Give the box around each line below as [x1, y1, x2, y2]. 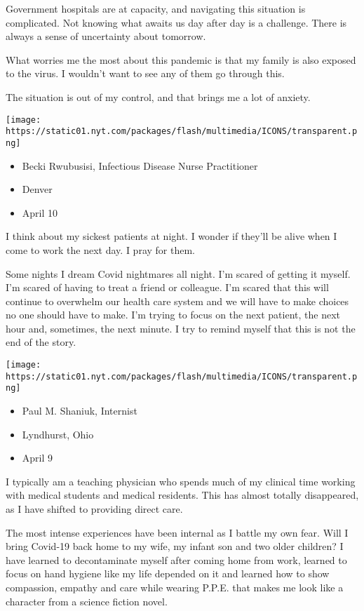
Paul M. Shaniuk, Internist [22, 403, 137, 418]
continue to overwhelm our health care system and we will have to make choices [6, 293, 349, 308]
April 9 [22, 450, 53, 465]
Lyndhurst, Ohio [22, 427, 94, 441]
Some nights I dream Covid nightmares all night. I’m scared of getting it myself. [6, 266, 351, 281]
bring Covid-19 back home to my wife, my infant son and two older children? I [6, 539, 344, 553]
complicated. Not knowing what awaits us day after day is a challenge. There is [6, 15, 347, 29]
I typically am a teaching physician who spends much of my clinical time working [6, 474, 356, 488]
